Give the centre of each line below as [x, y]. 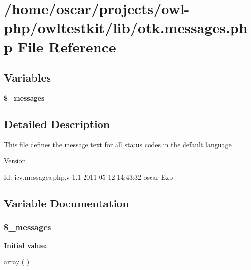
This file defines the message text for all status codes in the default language [118, 144]
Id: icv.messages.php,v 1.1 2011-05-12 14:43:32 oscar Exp [89, 177]
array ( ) [17, 262]
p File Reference [60, 46]
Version [15, 160]
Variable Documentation [67, 203]
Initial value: [25, 245]
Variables [28, 77]
